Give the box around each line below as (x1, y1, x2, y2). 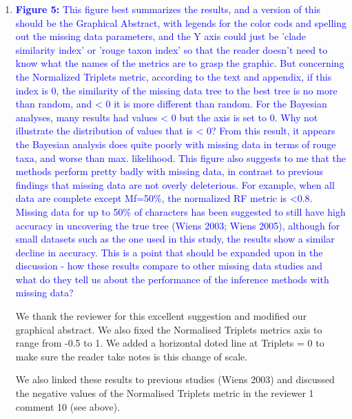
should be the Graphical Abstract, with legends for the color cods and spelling (15, 15, 346, 30)
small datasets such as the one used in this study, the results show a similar (15, 232, 335, 246)
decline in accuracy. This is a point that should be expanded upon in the (15, 245, 323, 259)
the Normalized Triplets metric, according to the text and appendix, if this (15, 69, 332, 83)
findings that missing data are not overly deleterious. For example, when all (15, 177, 335, 192)
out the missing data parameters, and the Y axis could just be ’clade (15, 29, 307, 43)
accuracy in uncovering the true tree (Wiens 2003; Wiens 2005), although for (15, 218, 340, 232)
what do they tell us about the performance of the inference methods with (15, 272, 329, 286)
